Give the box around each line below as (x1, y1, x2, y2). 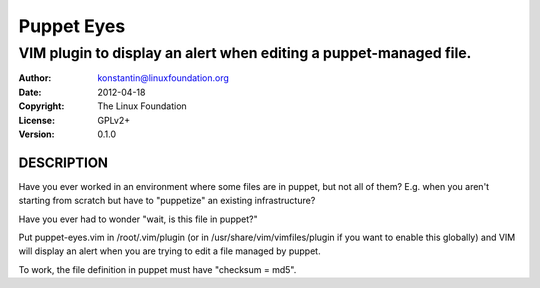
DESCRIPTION (18, 154, 109, 171)
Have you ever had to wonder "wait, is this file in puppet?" (18, 213, 259, 225)
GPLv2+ (97, 114, 131, 126)
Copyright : (18, 100, 65, 112)
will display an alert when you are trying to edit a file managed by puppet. (18, 245, 321, 257)
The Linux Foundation (97, 100, 187, 112)
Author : (18, 72, 52, 84)
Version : (18, 128, 55, 140)
